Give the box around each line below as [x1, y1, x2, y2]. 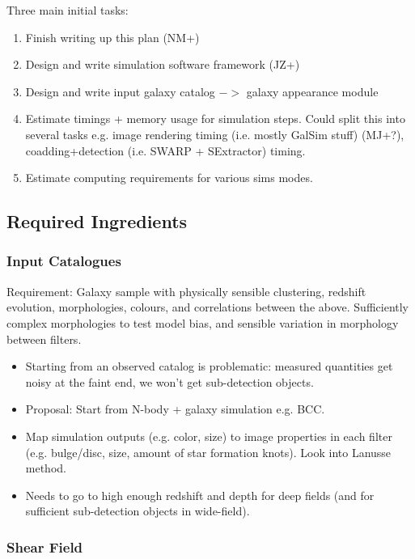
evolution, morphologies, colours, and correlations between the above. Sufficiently [6, 299, 409, 315]
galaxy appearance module [246, 83, 379, 100]
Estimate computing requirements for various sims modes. [25, 169, 313, 186]
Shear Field [6, 536, 83, 557]
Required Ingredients [6, 209, 188, 234]
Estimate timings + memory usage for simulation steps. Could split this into [25, 110, 405, 127]
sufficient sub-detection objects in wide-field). [25, 502, 250, 519]
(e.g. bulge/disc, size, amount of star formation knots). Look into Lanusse [25, 443, 392, 460]
